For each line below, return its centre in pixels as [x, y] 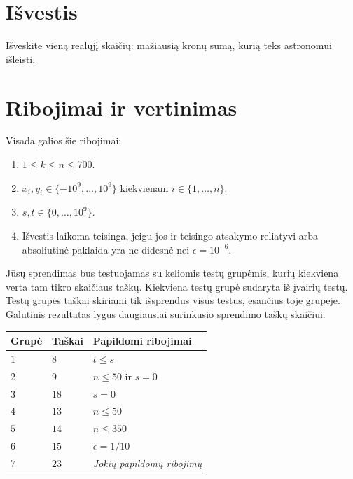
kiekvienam [144, 187]
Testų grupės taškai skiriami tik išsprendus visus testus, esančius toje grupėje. [173, 300]
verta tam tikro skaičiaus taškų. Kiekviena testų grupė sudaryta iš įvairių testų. [177, 286]
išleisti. [21, 58]
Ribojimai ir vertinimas [122, 107]
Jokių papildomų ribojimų [147, 463]
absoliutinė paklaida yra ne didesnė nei [106, 249]
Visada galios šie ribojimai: [64, 140]
